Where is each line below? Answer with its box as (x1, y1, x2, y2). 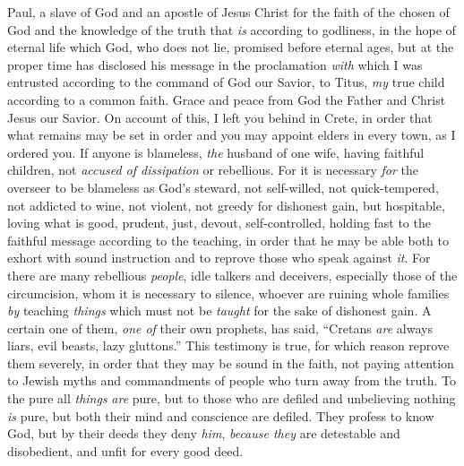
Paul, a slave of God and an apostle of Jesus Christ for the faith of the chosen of (7, 3, 450, 21)
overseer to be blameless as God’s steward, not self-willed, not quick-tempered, (7, 177, 439, 196)
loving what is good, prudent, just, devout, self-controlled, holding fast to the (7, 213, 431, 232)
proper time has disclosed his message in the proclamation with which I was (7, 55, 423, 73)
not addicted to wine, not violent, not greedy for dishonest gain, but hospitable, (7, 195, 445, 214)
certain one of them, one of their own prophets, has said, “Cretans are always (7, 318, 433, 337)
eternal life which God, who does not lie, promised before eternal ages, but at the (7, 38, 454, 56)
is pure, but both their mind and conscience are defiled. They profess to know (7, 406, 434, 425)
